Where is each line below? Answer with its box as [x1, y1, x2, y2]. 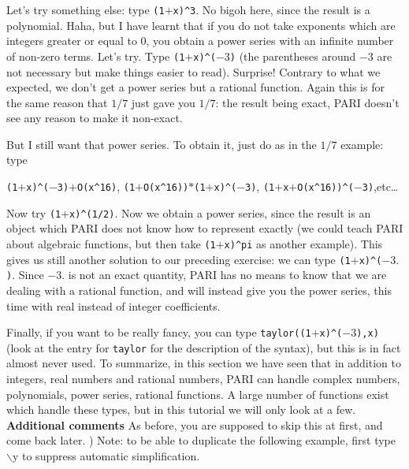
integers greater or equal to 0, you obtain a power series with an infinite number [6, 32, 394, 49]
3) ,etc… [362, 178, 399, 195]
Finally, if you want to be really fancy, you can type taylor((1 [6, 324, 311, 341]
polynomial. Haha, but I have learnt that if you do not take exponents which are [6, 17, 396, 33]
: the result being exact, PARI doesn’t [215, 94, 400, 110]
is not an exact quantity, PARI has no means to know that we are [68, 266, 387, 283]
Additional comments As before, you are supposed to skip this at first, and [6, 416, 383, 433]
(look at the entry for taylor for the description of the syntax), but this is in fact [6, 339, 401, 355]
